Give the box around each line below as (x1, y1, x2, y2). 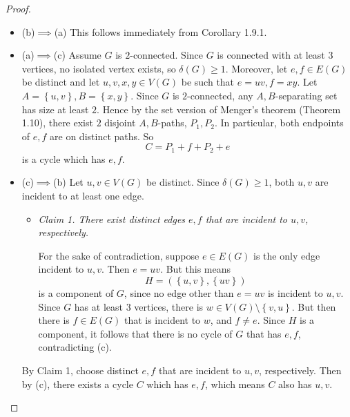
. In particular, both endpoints (214, 115, 344, 130)
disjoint (104, 115, 136, 130)
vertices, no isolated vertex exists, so (21, 61, 176, 75)
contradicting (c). (38, 340, 112, 354)
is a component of (38, 285, 114, 300)
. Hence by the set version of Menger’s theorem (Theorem (97, 101, 341, 116)
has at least (74, 299, 123, 313)
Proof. (6, 1, 31, 15)
